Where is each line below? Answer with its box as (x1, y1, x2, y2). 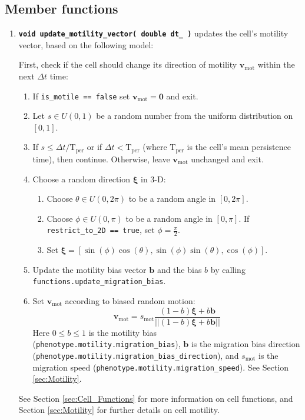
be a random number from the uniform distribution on (96, 109, 293, 122)
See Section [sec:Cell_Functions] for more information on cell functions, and (18, 392, 293, 404)
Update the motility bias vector (32, 263, 147, 275)
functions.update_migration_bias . (32, 275, 166, 287)
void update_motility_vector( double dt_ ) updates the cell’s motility (18, 27, 289, 39)
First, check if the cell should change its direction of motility (18, 58, 237, 71)
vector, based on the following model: (18, 38, 154, 51)
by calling (210, 263, 246, 275)
